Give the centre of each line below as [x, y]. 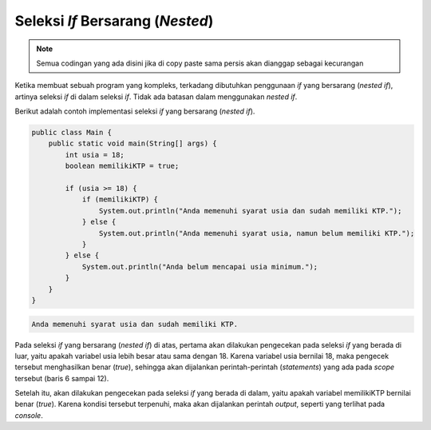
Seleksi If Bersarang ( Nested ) [114, 21]
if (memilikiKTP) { [120, 199]
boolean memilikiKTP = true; [122, 166]
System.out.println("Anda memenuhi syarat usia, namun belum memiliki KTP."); [257, 233]
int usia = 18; [95, 155]
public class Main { [71, 133]
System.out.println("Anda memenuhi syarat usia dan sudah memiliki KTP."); [250, 211]
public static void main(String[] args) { [132, 143]
